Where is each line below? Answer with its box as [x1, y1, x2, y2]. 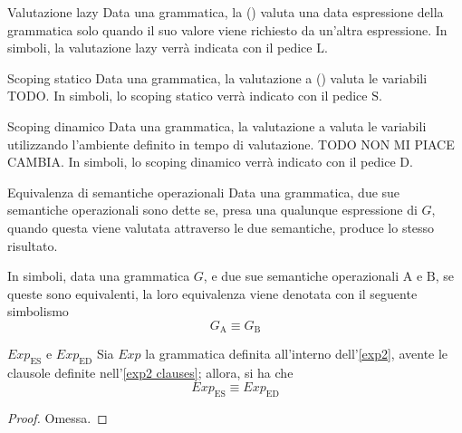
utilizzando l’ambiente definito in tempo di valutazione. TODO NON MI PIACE [7, 134, 455, 153]
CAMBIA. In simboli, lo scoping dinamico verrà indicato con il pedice [7, 152, 396, 171]
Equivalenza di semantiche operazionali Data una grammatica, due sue [7, 182, 400, 201]
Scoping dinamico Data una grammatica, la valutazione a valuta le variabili [7, 116, 427, 135]
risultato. [7, 236, 58, 255]
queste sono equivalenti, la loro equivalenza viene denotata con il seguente [7, 284, 418, 303]
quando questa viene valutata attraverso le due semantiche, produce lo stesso [7, 217, 435, 236]
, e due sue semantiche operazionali [203, 266, 399, 285]
